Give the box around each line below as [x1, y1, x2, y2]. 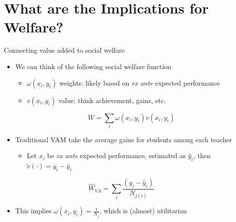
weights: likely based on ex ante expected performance [59, 77, 220, 88]
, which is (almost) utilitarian [99, 206, 187, 216]
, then [193, 150, 211, 161]
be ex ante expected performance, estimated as [47, 150, 186, 161]
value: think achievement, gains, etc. [58, 95, 166, 105]
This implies [15, 206, 52, 216]
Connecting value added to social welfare [4, 45, 125, 55]
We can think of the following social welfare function [15, 61, 171, 71]
